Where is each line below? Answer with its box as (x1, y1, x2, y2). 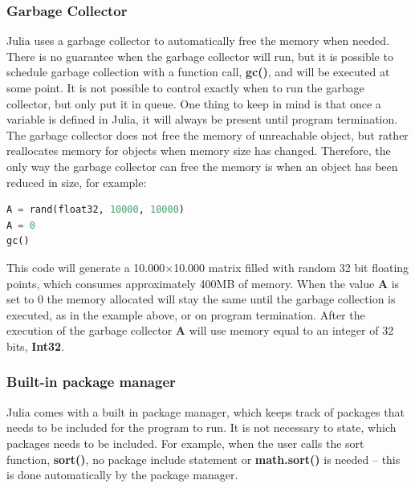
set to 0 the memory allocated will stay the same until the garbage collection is (6, 291, 396, 307)
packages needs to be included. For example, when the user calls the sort (6, 434, 364, 451)
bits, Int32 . (6, 337, 65, 354)
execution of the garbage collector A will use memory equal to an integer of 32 (6, 322, 394, 339)
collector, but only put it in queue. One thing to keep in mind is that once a (6, 95, 381, 112)
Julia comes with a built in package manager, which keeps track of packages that (6, 403, 405, 420)
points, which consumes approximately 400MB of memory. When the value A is (6, 274, 400, 291)
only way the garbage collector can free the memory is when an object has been (6, 157, 398, 174)
